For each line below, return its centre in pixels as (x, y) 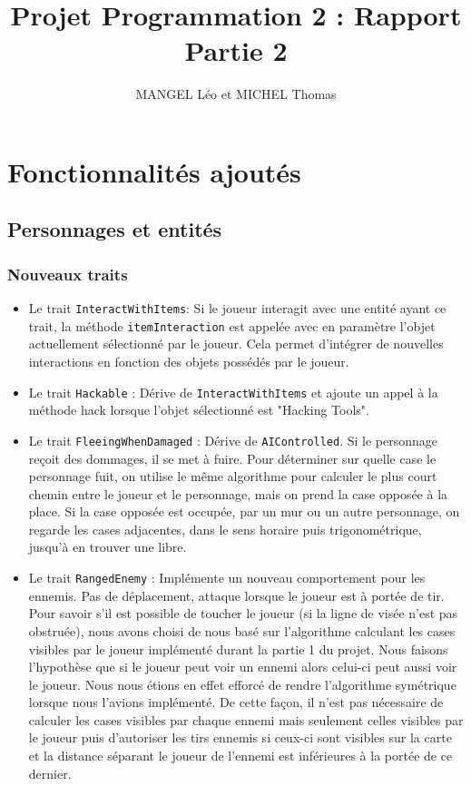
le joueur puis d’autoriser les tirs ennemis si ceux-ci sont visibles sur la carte (240, 737)
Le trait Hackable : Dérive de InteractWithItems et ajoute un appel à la (233, 392)
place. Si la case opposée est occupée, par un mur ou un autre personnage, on (244, 511)
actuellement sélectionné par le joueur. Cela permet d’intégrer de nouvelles (236, 344)
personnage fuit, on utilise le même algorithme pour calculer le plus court (233, 476)
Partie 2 (236, 50)
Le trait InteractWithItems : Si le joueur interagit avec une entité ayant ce (237, 308)
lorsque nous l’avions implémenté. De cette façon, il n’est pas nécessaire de (236, 702)
